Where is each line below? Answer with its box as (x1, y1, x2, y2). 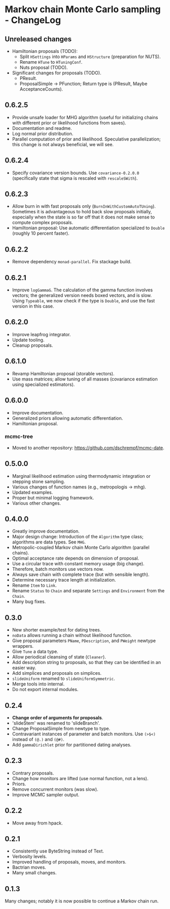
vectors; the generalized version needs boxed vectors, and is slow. (12, 292, 152, 298)
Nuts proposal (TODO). (19, 65, 68, 70)
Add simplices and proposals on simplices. (12, 670, 102, 676)
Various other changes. (12, 500, 61, 506)
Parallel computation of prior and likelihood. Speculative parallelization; (12, 136, 161, 142)
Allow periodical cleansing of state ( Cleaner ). (12, 654, 106, 660)
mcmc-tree (5, 433, 33, 440)
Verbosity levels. (12, 853, 47, 860)
